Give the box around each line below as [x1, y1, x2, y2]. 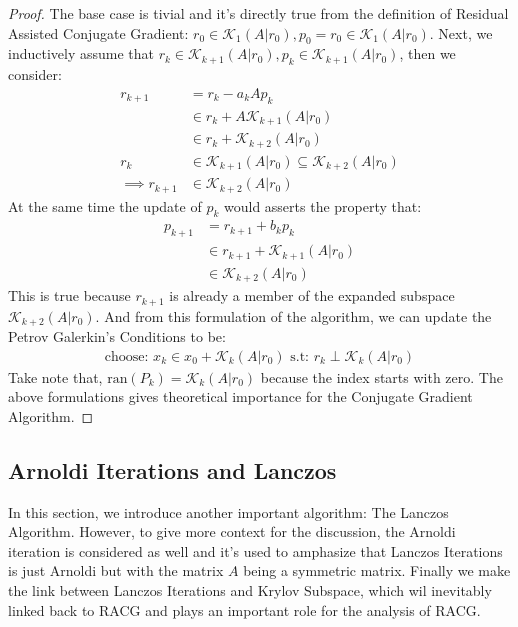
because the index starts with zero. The [260, 366, 503, 387]
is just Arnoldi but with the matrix [8, 560, 224, 581]
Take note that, [8, 366, 103, 387]
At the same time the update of [8, 195, 202, 216]
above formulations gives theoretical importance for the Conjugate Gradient [8, 386, 473, 407]
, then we [399, 43, 456, 64]
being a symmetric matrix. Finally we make [243, 560, 511, 581]
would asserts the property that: [223, 195, 422, 216]
